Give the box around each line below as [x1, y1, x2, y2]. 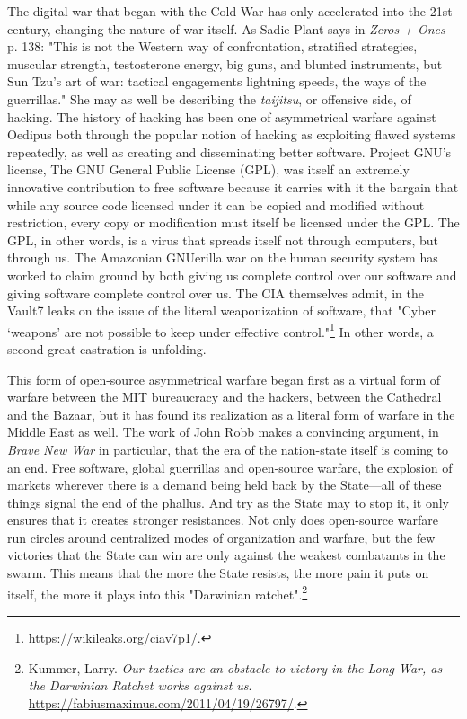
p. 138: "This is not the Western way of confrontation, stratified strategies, [7, 37, 418, 56]
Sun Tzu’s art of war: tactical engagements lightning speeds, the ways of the [7, 72, 427, 91]
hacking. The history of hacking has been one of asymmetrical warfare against [7, 107, 436, 126]
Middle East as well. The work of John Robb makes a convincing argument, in [7, 422, 439, 441]
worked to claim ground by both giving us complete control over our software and [7, 265, 457, 284]
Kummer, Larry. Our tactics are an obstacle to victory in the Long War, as [28, 658, 443, 677]
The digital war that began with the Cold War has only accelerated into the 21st [7, 2, 453, 20]
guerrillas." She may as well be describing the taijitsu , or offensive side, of [7, 89, 411, 108]
